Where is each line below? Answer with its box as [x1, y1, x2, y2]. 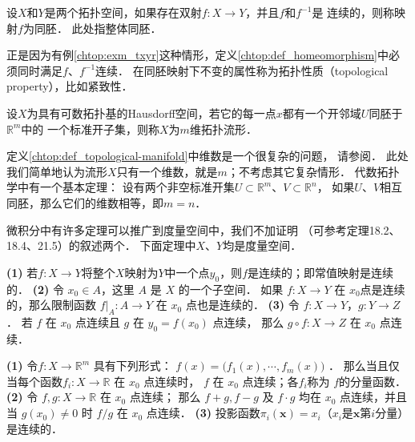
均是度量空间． [223, 237, 302, 254]
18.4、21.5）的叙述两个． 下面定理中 [6, 237, 196, 254]
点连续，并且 [340, 388, 408, 405]
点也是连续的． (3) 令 [185, 296, 300, 313]
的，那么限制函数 [6, 296, 96, 313]
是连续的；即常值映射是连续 [248, 263, 393, 280]
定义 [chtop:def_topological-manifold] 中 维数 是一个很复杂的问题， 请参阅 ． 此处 [6, 147, 409, 164]
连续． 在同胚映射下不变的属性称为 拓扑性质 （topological [95, 62, 389, 78]
